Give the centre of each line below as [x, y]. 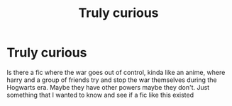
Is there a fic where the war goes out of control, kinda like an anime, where [116, 72]
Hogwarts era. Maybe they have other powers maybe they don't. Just [108, 87]
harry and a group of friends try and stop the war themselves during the [112, 80]
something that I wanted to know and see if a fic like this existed [100, 95]
